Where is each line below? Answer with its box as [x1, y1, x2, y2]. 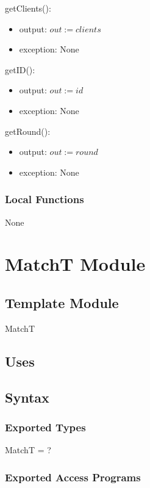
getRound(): [5, 124, 51, 137]
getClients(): [5, 2, 51, 14]
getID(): [5, 63, 35, 76]
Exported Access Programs [5, 469, 141, 484]
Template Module [5, 293, 119, 312]
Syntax [5, 387, 49, 406]
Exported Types [5, 419, 86, 434]
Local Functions [5, 192, 84, 207]
